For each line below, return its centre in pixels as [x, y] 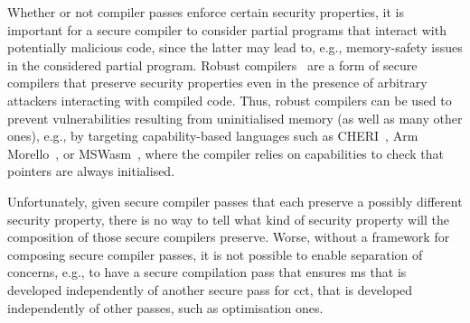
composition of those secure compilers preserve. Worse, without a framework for [229, 237]
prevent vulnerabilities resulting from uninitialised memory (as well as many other [235, 118]
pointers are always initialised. [91, 171]
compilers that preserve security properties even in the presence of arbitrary [217, 83]
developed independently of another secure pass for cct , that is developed [210, 289]
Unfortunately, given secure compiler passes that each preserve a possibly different [235, 201]
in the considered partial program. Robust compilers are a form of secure [212, 65]
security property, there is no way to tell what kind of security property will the [228, 219]
